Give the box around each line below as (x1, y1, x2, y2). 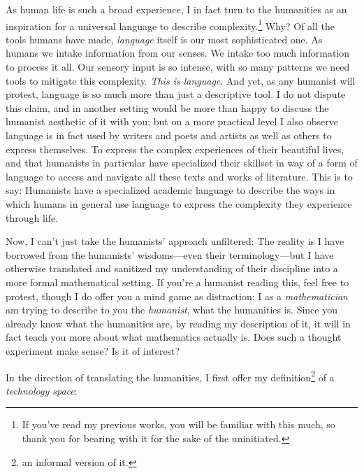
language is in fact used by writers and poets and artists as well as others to (6, 128, 332, 142)
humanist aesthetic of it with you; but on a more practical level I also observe (6, 114, 338, 129)
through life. (6, 210, 59, 225)
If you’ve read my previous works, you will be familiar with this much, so (22, 417, 335, 432)
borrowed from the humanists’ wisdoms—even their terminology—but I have (6, 247, 334, 262)
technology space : (6, 383, 78, 397)
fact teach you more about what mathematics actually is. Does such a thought (6, 330, 342, 344)
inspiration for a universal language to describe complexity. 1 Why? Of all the (6, 16, 335, 33)
